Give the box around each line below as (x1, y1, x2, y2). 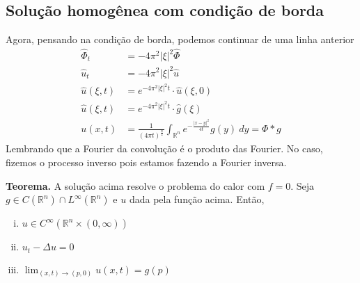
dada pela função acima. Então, (129, 192, 265, 207)
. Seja (290, 178, 315, 193)
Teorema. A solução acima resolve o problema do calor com (6, 178, 265, 193)
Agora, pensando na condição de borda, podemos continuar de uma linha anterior (6, 32, 354, 47)
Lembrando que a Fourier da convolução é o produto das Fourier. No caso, (6, 141, 323, 156)
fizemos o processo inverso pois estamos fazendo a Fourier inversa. (6, 154, 287, 169)
